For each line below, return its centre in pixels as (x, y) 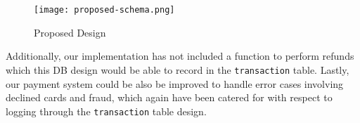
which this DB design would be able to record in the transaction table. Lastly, (178, 69)
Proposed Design (70, 32)
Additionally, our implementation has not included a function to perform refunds (180, 56)
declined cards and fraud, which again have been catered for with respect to (169, 97)
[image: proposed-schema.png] (104, 10)
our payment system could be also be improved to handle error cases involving (175, 83)
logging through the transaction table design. (106, 111)
